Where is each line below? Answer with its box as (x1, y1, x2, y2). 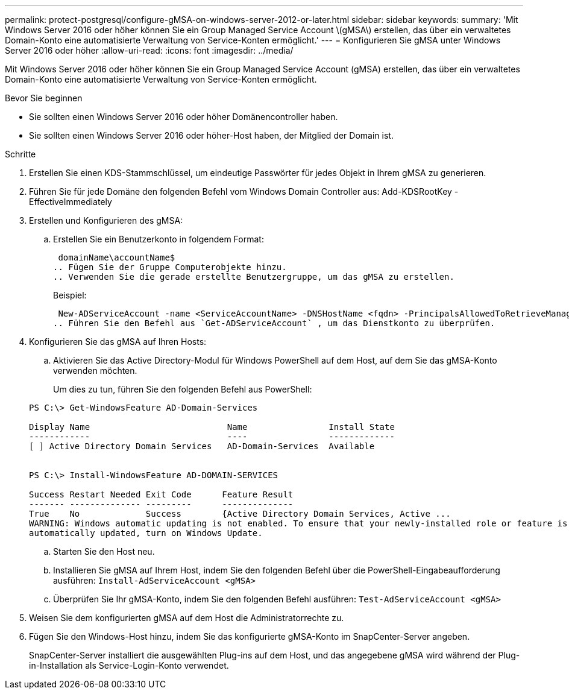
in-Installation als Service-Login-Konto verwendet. (29, 660, 229, 670)
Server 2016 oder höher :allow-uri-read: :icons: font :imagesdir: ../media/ (5, 45, 294, 55)
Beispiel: (53, 290, 87, 300)
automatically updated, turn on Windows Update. (29, 528, 263, 538)
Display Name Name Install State (29, 422, 395, 432)
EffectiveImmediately (29, 197, 112, 207)
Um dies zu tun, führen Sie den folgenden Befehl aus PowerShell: (53, 384, 312, 394)
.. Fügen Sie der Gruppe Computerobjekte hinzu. (53, 262, 287, 272)
